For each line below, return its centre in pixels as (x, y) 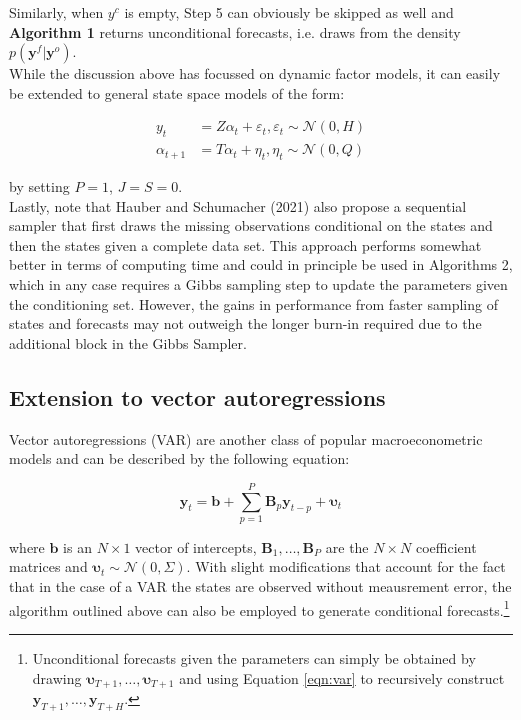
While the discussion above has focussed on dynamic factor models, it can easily (255, 73)
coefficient (446, 546)
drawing (57, 677)
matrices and (48, 566)
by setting (39, 186)
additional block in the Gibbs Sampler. (128, 342)
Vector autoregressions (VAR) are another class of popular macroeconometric (246, 438)
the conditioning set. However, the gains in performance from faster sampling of (253, 303)
